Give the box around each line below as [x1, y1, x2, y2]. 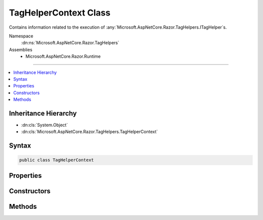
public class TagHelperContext [19, 157, 94, 163]
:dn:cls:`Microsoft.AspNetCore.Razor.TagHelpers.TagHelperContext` [21, 129, 158, 135]
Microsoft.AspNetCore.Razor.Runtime [25, 53, 101, 59]
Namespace [9, 33, 34, 39]
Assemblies [9, 47, 33, 52]
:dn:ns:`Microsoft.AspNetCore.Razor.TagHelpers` [21, 40, 119, 46]
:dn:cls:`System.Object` [21, 122, 68, 128]
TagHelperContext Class [9, 7, 111, 18]
